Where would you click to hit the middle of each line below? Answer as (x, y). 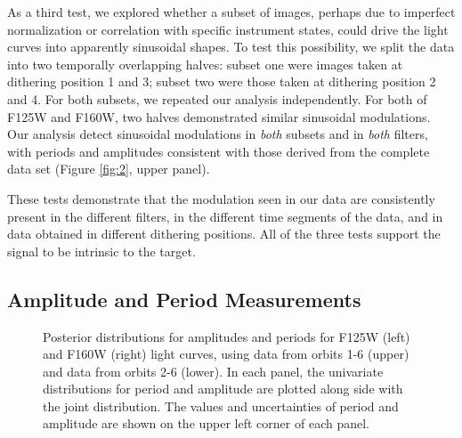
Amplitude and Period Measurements (184, 299)
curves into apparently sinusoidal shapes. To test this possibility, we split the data (231, 47)
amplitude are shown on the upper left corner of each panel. (206, 423)
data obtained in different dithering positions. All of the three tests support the (224, 234)
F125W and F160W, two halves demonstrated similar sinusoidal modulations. (219, 116)
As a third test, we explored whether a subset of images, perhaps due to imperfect (231, 12)
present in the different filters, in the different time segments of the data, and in (225, 216)
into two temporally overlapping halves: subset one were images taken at (205, 64)
